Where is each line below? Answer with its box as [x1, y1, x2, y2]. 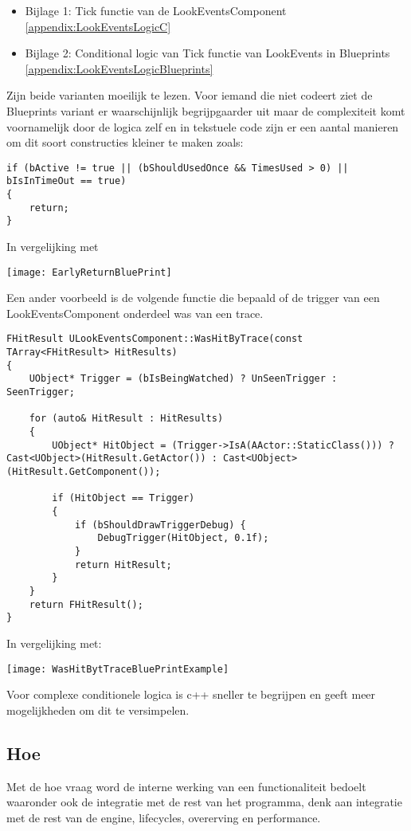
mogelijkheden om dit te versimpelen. [6, 701, 190, 718]
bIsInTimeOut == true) [6, 175, 127, 187]
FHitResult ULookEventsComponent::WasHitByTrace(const [6, 333, 303, 345]
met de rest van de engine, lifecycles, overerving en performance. [6, 809, 321, 825]
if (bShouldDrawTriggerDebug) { [74, 519, 246, 531]
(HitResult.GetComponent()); [6, 466, 161, 478]
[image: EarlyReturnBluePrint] [6, 266, 172, 278]
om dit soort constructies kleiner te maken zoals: [6, 134, 244, 151]
